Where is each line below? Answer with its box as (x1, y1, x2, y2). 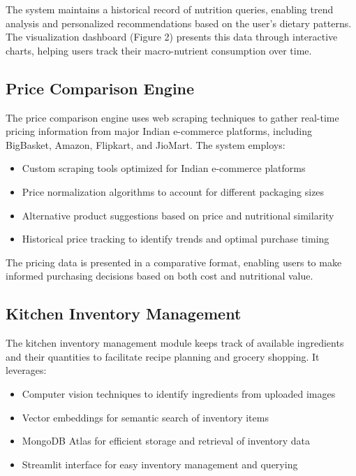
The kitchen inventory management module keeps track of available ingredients (6, 336, 344, 350)
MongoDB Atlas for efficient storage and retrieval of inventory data (22, 433, 310, 448)
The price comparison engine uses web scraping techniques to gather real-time (6, 110, 339, 124)
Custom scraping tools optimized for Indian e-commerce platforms (22, 161, 306, 175)
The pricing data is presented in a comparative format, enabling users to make (6, 254, 342, 269)
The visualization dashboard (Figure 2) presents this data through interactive (6, 29, 338, 44)
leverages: (6, 363, 47, 377)
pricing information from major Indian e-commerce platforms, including (6, 124, 313, 138)
